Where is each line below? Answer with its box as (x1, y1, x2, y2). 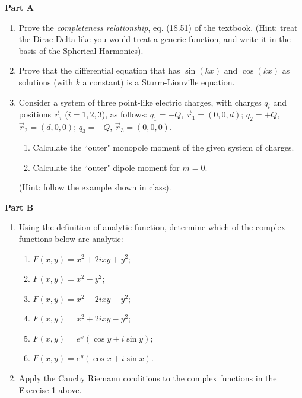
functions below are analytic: (18, 232, 123, 244)
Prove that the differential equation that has (18, 64, 180, 77)
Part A (5, 1, 34, 13)
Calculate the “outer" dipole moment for (33, 161, 180, 173)
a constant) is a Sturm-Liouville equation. (82, 75, 235, 88)
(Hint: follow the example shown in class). (18, 181, 171, 193)
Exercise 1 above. (18, 383, 82, 396)
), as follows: (101, 108, 148, 120)
